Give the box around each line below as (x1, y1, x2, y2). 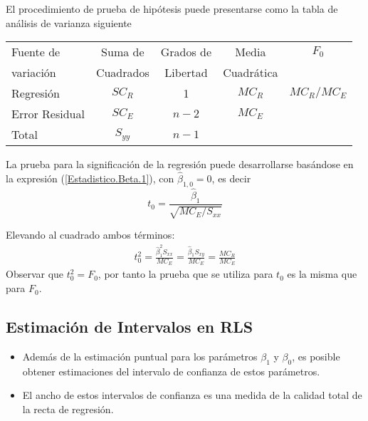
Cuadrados (95, 64, 149, 81)
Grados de (160, 43, 212, 61)
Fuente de (11, 43, 61, 61)
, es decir (211, 171, 251, 185)
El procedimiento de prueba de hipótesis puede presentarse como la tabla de (6, 1, 338, 16)
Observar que (6, 266, 64, 281)
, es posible (292, 348, 340, 363)
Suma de (101, 43, 144, 61)
